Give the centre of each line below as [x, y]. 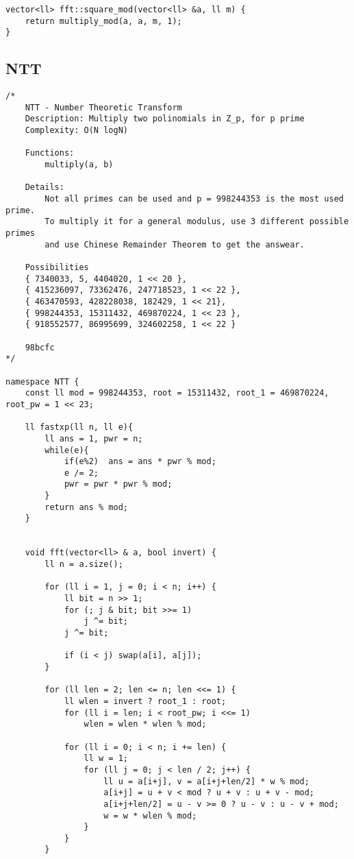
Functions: [50, 153]
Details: [45, 187]
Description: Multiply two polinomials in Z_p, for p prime [165, 119]
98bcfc [40, 347]
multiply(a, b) [79, 165]
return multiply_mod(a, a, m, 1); [103, 21]
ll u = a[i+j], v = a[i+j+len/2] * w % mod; [206, 781]
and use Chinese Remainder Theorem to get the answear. [175, 244]
